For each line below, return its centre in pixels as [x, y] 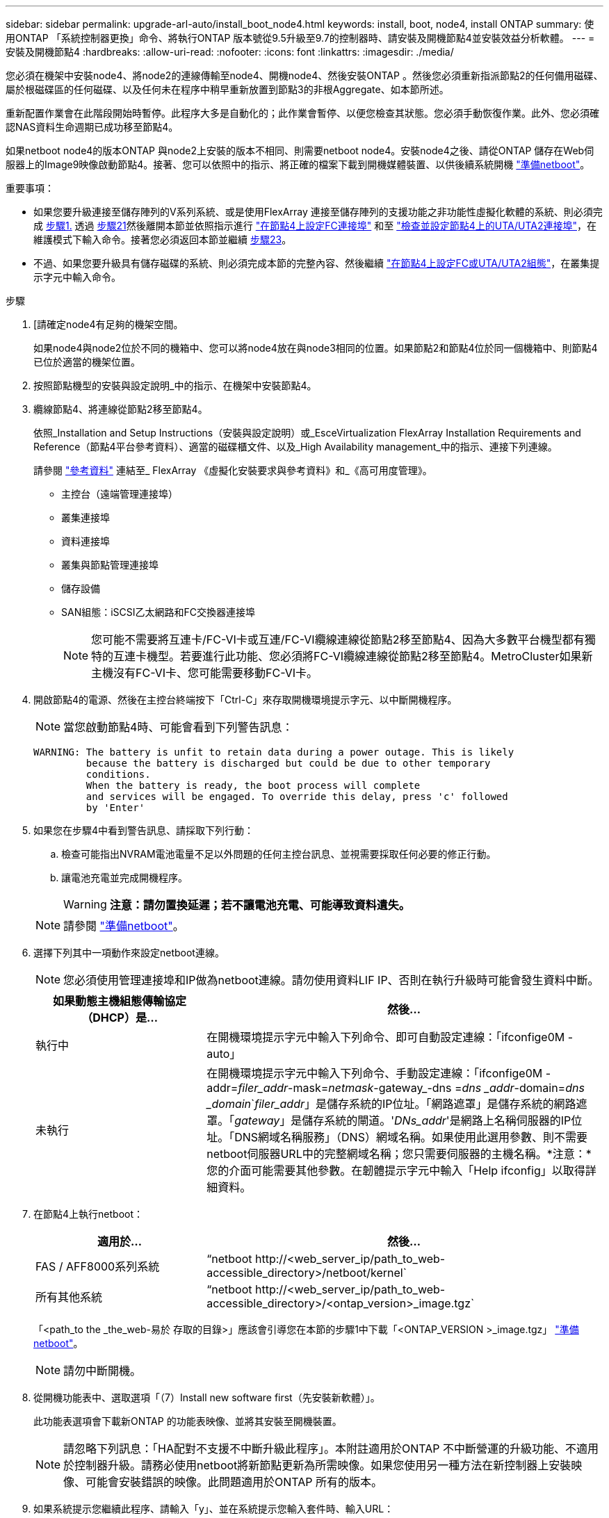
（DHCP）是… [120, 1018]
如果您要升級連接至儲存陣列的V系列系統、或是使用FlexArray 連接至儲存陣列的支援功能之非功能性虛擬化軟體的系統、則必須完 [318, 212]
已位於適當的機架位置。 [87, 362]
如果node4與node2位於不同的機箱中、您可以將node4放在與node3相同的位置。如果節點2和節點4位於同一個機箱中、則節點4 [316, 348]
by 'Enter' [115, 808]
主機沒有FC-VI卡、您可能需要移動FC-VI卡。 [205, 673]
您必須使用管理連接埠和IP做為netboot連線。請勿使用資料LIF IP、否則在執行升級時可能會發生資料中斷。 [331, 980]
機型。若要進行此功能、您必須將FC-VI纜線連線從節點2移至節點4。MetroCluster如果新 [370, 656]
